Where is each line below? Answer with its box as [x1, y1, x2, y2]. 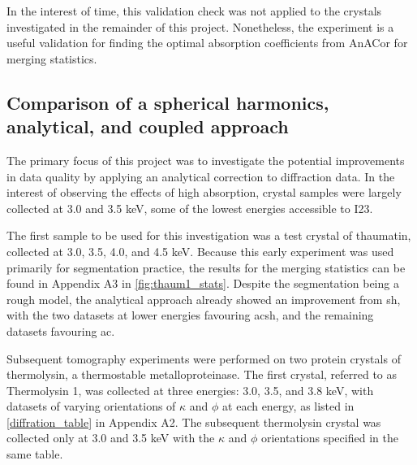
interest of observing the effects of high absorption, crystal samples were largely [6, 184, 402, 201]
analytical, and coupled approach [6, 114, 289, 139]
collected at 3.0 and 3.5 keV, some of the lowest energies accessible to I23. [6, 199, 373, 216]
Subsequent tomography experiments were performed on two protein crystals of [6, 350, 401, 367]
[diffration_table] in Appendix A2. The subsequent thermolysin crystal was [6, 413, 381, 430]
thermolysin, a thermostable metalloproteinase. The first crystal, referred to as [6, 366, 398, 383]
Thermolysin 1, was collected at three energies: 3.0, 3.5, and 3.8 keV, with [6, 381, 374, 398]
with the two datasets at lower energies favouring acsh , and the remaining [6, 306, 374, 324]
